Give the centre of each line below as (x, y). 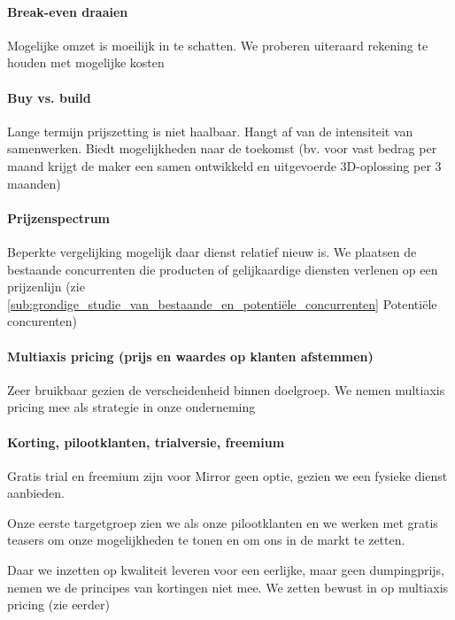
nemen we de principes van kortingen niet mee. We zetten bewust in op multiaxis (228, 587)
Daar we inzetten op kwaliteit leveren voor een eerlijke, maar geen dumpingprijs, (226, 570)
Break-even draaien (68, 11)
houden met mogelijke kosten (86, 62)
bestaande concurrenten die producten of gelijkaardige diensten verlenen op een (223, 269)
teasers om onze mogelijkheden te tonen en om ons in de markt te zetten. (206, 540)
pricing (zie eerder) (59, 604)
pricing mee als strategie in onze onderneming (131, 407)
